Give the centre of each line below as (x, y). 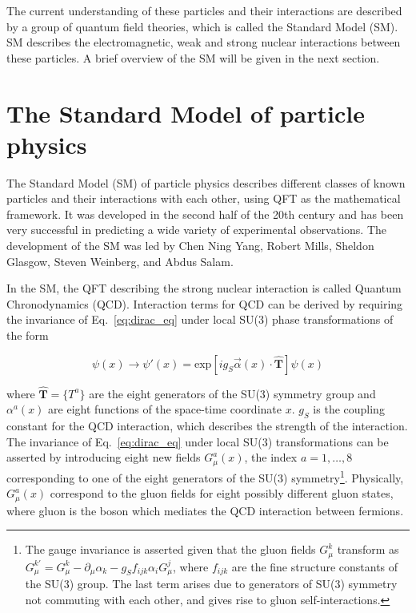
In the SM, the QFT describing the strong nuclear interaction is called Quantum (204, 288)
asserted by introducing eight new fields (104, 457)
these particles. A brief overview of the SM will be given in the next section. (193, 57)
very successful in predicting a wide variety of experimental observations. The (197, 230)
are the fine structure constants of (315, 566)
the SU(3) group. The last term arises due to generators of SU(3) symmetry (211, 584)
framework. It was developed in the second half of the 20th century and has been (205, 214)
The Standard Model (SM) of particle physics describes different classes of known (206, 182)
